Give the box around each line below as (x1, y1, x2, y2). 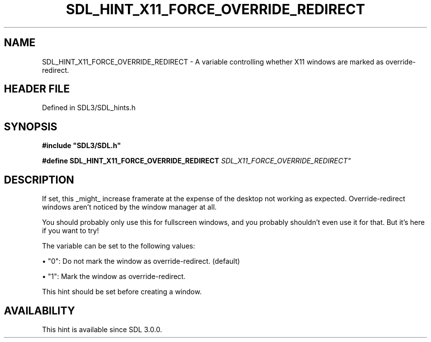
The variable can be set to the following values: (42, 242, 195, 250)
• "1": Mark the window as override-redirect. (42, 272, 186, 281)
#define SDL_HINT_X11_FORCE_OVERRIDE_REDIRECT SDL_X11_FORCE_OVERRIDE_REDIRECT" (42, 156, 351, 165)
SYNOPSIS (4, 120, 58, 133)
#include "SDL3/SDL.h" (42, 141, 121, 150)
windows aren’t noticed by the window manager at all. (42, 203, 217, 212)
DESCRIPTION (4, 173, 74, 186)
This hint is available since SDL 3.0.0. (42, 325, 162, 334)
